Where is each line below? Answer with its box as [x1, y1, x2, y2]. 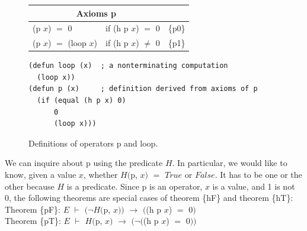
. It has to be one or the [215, 168, 302, 181]
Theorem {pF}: [5, 203, 60, 215]
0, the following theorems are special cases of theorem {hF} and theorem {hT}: [5, 191, 293, 204]
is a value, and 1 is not [212, 180, 295, 192]
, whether [83, 168, 118, 181]
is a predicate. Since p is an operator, [66, 180, 203, 192]
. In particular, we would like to [172, 157, 287, 169]
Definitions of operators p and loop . [28, 136, 158, 149]
